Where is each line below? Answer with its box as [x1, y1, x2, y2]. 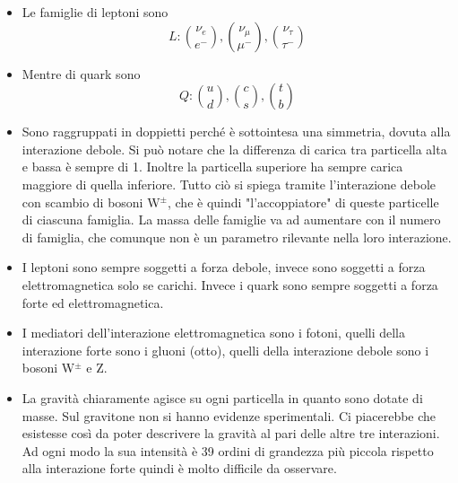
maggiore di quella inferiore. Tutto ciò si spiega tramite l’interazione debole [22, 174, 436, 193]
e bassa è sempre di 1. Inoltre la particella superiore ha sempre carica [22, 157, 403, 176]
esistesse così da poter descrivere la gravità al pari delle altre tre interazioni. [22, 424, 440, 443]
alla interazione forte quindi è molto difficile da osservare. [22, 459, 337, 478]
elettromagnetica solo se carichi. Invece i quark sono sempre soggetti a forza [22, 275, 438, 294]
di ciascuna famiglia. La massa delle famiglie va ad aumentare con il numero [22, 210, 441, 229]
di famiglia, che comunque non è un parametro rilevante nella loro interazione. [22, 227, 452, 246]
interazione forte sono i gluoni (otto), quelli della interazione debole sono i [22, 340, 429, 359]
